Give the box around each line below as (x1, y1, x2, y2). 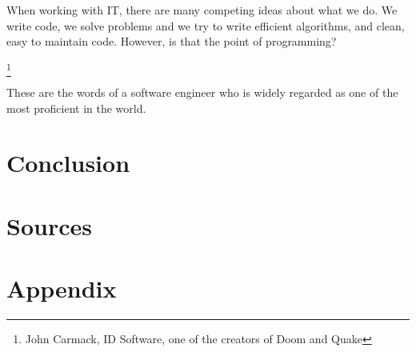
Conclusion (6, 146, 130, 179)
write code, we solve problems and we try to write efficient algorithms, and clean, (6, 17, 405, 34)
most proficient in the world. (6, 99, 146, 116)
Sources (6, 209, 92, 242)
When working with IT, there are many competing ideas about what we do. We (6, 2, 398, 18)
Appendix (6, 272, 117, 305)
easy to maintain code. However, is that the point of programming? (6, 33, 337, 50)
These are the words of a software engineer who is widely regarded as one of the (6, 84, 398, 101)
